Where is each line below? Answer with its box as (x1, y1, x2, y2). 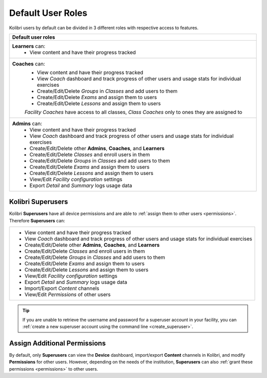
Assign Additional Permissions (9, 339, 106, 347)
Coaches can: (12, 60, 45, 67)
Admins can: (12, 120, 43, 127)
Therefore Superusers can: (9, 217, 65, 223)
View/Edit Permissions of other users (24, 291, 111, 298)
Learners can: (12, 43, 45, 50)
